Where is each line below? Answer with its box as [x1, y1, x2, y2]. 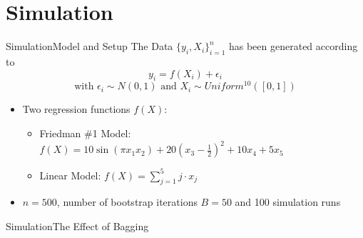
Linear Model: [39, 167, 101, 182]
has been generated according [228, 39, 358, 54]
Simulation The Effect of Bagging [6, 218, 149, 233]
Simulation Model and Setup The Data [6, 39, 173, 54]
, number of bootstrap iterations [56, 194, 198, 209]
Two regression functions [22, 101, 131, 116]
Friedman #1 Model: [39, 125, 131, 140]
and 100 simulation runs [235, 194, 341, 209]
